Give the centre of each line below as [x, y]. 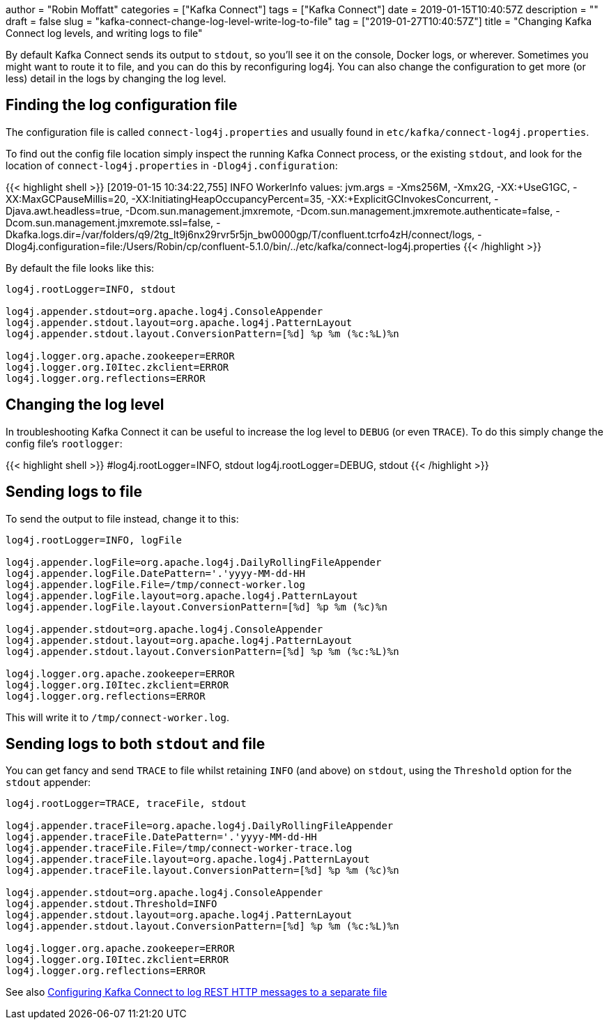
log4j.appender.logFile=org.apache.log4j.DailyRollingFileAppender [194, 562]
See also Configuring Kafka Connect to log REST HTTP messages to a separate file [196, 992]
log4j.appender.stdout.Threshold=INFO [111, 904]
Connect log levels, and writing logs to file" [104, 33]
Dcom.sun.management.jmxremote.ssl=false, [110, 222]
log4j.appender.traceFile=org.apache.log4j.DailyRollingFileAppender [200, 826]
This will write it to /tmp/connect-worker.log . [118, 717]
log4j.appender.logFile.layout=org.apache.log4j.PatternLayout [182, 595]
